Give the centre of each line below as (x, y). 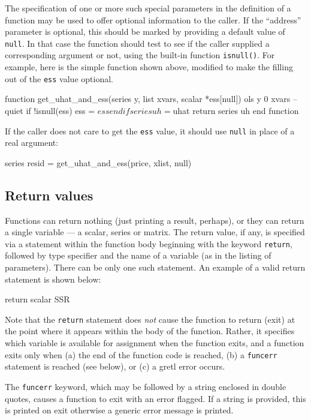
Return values (49, 195)
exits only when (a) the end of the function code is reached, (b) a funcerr (141, 354)
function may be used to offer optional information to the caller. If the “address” (153, 19)
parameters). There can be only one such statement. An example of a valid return (155, 267)
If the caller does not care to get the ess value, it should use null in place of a (150, 130)
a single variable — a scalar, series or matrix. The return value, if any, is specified (155, 232)
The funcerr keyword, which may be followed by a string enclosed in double (146, 386)
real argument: (32, 142)
